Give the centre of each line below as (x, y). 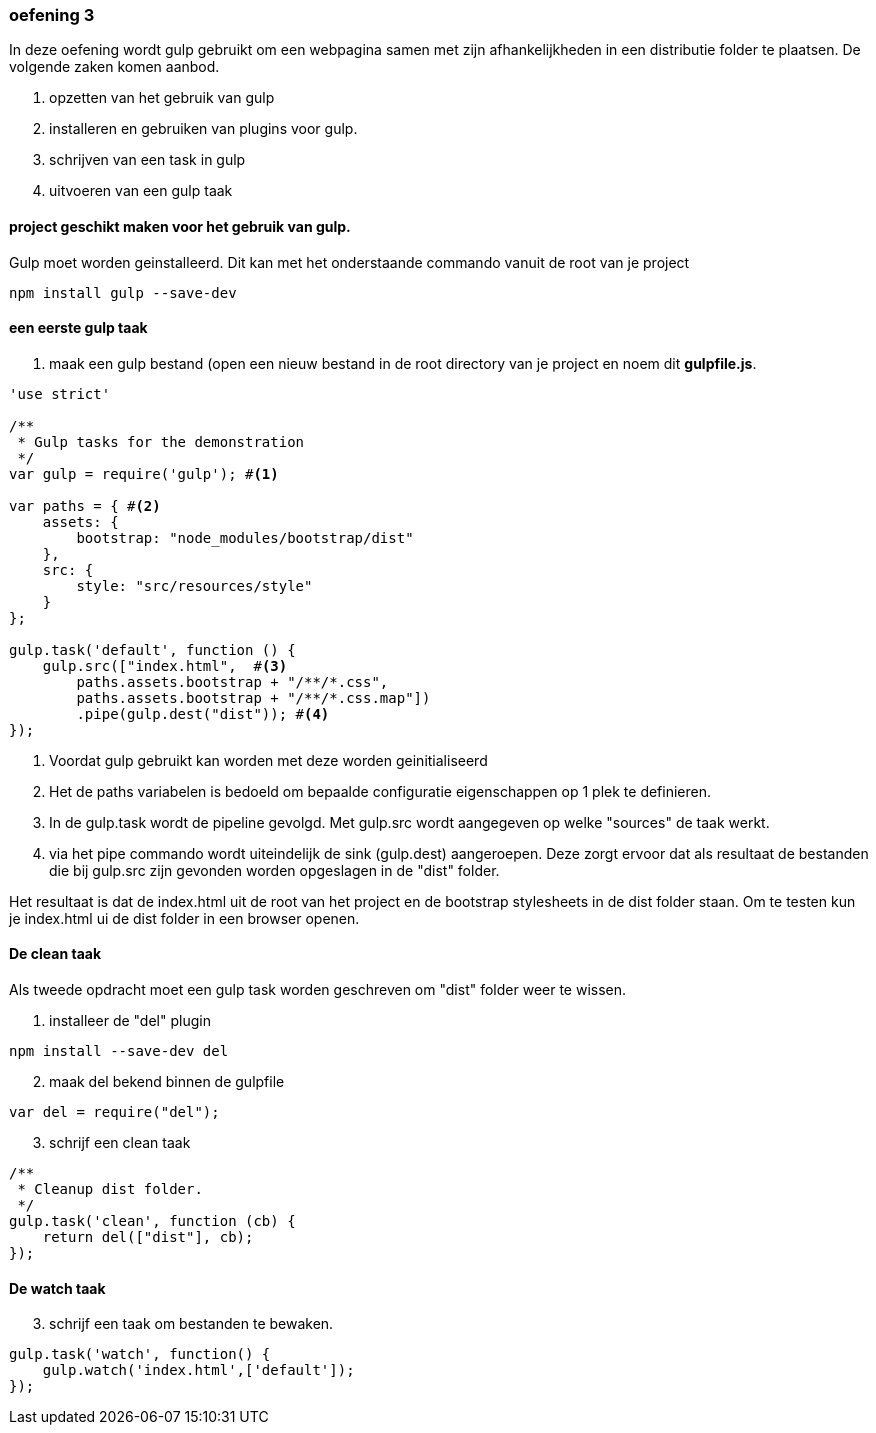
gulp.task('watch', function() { (140, 1354)
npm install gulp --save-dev (123, 292)
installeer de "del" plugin (130, 1021)
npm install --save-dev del (119, 1051)
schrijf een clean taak (120, 1143)
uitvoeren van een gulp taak (141, 191)
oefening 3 (52, 15)
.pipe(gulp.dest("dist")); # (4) (203, 713)
